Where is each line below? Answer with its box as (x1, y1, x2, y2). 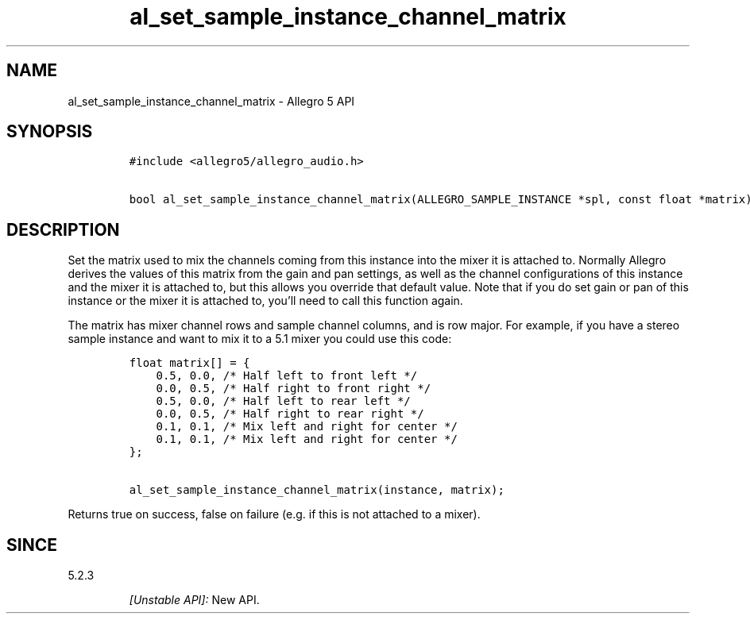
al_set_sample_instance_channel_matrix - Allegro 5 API (68, 94, 355, 108)
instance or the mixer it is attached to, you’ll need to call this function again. (68, 294, 463, 308)
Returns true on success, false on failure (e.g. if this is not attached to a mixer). (68, 507, 481, 522)
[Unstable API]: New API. (129, 593, 260, 607)
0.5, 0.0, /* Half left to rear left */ (156, 395, 411, 408)
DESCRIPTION (6, 219, 120, 240)
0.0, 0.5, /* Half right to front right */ (156, 382, 431, 395)
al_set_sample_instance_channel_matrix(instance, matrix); (129, 483, 505, 497)
